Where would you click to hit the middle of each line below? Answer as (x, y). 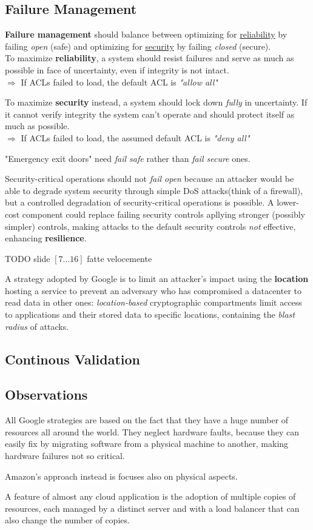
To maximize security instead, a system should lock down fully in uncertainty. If (156, 102)
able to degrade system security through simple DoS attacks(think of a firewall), (154, 190)
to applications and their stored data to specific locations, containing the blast (150, 314)
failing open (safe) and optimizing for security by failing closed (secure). (138, 46)
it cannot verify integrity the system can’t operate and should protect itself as (150, 114)
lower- (288, 202)
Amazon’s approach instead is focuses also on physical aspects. (121, 476)
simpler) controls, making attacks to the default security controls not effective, (150, 226)
